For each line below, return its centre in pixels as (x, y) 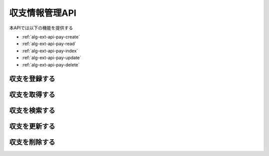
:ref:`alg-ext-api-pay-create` (51, 37)
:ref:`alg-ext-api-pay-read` (49, 44)
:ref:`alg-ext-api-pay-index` (50, 51)
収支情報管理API (43, 13)
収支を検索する (32, 111)
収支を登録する (32, 79)
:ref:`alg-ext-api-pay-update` (52, 58)
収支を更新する (32, 126)
